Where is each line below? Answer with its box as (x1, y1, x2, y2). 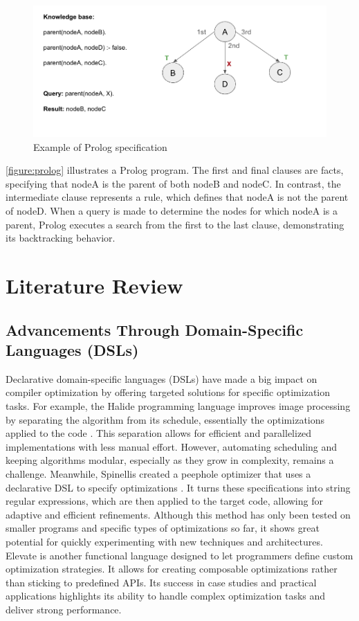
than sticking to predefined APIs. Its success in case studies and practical (6, 575, 317, 589)
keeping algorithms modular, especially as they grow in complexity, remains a (6, 453, 334, 467)
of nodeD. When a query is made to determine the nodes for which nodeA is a (6, 204, 338, 218)
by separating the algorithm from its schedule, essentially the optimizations (6, 412, 325, 426)
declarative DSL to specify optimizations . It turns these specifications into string (6, 480, 351, 494)
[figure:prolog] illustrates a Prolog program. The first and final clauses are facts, (6, 163, 344, 177)
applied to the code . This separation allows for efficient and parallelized (6, 426, 312, 440)
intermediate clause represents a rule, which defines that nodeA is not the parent (6, 190, 349, 204)
